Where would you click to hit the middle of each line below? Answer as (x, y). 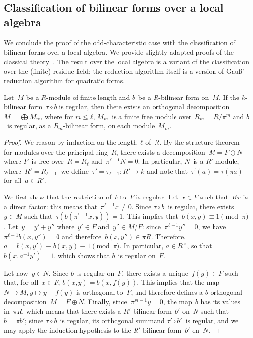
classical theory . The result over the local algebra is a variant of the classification (127, 61)
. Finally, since (106, 301)
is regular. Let (157, 196)
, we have (212, 227)
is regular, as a (29, 126)
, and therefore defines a (167, 292)
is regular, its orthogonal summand (112, 320)
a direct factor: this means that (51, 206)
